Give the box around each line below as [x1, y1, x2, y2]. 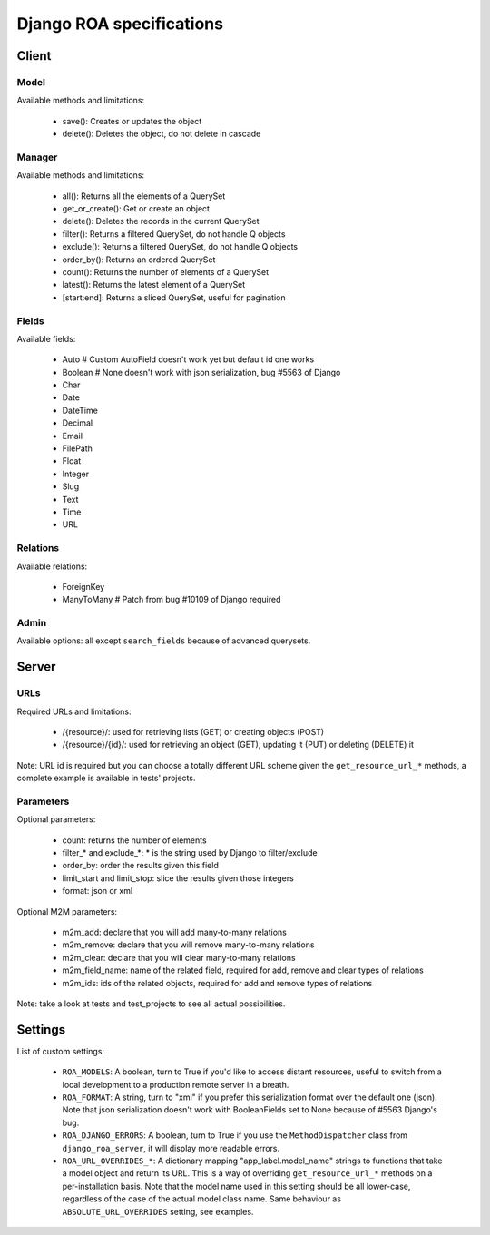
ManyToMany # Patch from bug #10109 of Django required [62, 594, 281, 605]
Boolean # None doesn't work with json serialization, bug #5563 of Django [62, 367, 341, 377]
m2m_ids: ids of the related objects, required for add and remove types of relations [62, 977, 373, 988]
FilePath [62, 443, 93, 454]
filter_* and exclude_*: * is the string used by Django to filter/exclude [62, 848, 318, 858]
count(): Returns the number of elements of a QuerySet [62, 266, 269, 277]
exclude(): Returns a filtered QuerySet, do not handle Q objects [62, 241, 299, 252]
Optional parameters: [16, 814, 96, 825]
